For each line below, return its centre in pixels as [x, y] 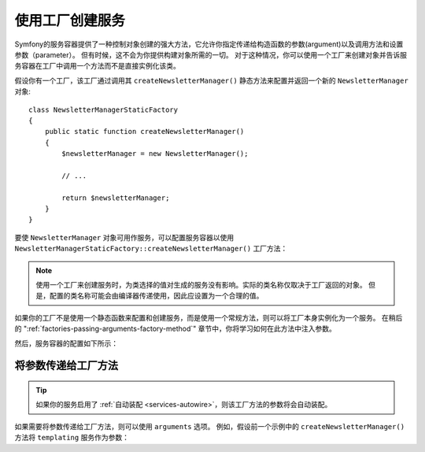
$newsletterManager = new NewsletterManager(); [155, 154]
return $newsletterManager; [116, 198]
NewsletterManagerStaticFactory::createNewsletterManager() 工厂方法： [151, 249]
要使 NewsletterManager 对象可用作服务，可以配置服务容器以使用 [124, 237]
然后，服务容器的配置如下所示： [66, 343]
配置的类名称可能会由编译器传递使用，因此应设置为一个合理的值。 [156, 296]
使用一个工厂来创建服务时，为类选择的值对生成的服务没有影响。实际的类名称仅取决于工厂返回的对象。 [201, 284]
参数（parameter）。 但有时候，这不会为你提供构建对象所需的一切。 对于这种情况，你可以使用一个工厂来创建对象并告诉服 [211, 54]
